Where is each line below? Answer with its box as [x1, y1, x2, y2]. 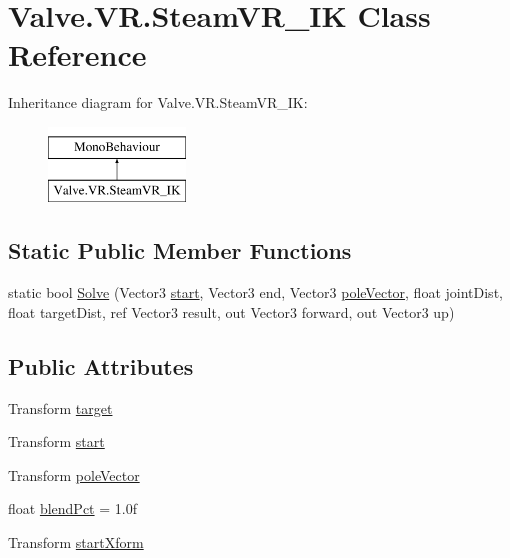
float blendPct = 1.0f [8, 498, 137, 519]
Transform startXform [8, 532, 144, 553]
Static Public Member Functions [8, 235, 352, 266]
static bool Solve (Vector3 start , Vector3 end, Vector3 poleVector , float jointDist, [8, 282, 503, 303]
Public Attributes [8, 350, 194, 381]
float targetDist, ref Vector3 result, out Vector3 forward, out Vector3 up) [8, 301, 455, 322]
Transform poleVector [8, 464, 140, 485]
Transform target [8, 397, 113, 418]
